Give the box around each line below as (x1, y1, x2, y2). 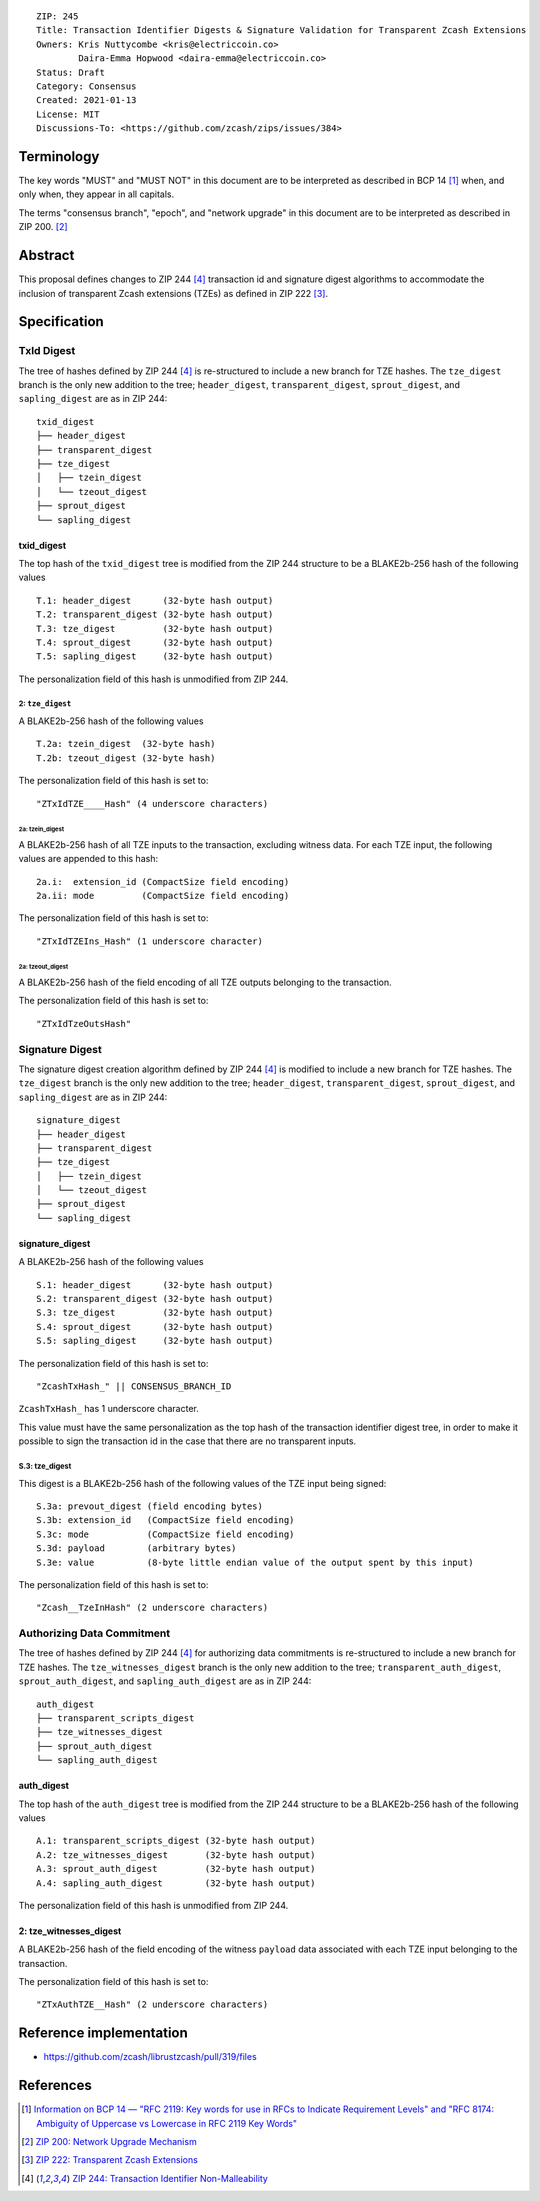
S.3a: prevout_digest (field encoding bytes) (36, 1500, 264, 1512)
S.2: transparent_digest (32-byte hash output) (36, 1293, 274, 1305)
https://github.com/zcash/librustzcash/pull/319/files (43, 2051, 257, 2063)
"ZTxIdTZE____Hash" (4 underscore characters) (36, 798, 269, 809)
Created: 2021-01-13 (36, 95, 137, 106)
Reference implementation (18, 2025, 189, 2042)
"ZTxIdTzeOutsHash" (36, 1018, 132, 1029)
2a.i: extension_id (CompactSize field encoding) (36, 876, 290, 887)
